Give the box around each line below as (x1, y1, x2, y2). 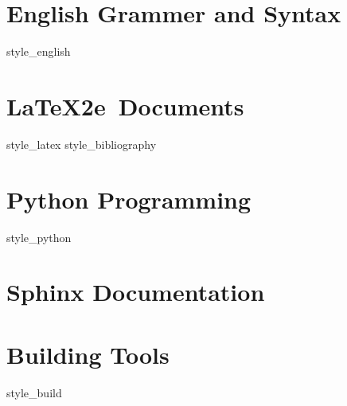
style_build (6, 384, 62, 400)
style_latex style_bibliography (6, 135, 157, 152)
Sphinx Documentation (6, 275, 265, 308)
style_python (6, 228, 72, 245)
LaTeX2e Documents (6, 89, 244, 122)
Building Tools (6, 338, 170, 370)
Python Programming (6, 182, 251, 215)
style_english (6, 43, 71, 60)
